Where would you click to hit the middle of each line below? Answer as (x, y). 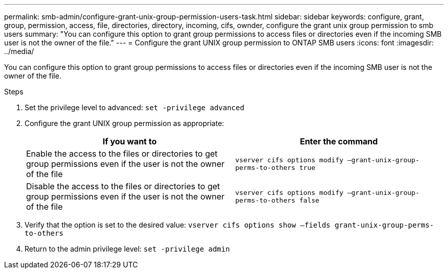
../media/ (19, 51)
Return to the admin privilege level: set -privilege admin (127, 249)
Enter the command (339, 141)
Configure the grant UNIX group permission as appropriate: (125, 123)
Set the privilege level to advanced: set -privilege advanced (135, 107)
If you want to (130, 141)
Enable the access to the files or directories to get (122, 154)
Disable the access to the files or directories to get (123, 186)
